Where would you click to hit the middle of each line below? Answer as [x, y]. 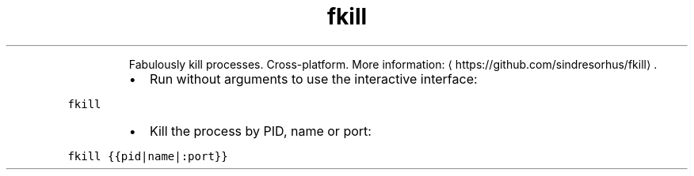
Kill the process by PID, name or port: [260, 131]
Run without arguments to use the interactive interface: [313, 79]
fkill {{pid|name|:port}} [148, 156]
